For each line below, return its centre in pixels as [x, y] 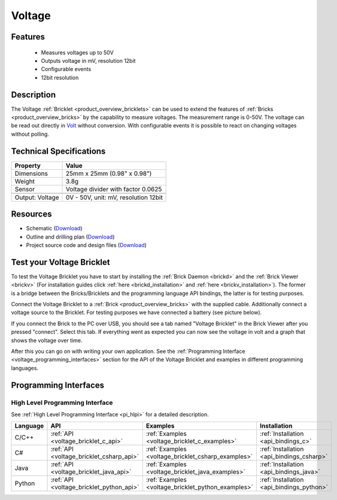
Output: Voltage [37, 197]
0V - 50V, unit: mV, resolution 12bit [114, 197]
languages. [25, 368]
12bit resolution [60, 77]
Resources [31, 214]
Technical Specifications [58, 151]
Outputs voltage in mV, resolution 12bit [88, 60]
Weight [25, 181]
